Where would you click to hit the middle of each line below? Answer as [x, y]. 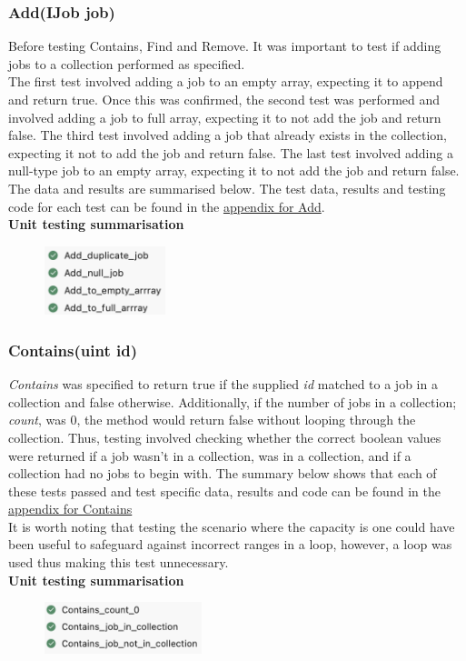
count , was [37, 420]
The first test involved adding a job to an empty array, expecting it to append [226, 81]
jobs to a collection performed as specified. [127, 63]
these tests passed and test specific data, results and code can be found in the [224, 491]
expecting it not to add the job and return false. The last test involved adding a [231, 152]
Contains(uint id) [73, 350]
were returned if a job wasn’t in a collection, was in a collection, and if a [210, 455]
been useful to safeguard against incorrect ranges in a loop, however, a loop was [230, 544]
